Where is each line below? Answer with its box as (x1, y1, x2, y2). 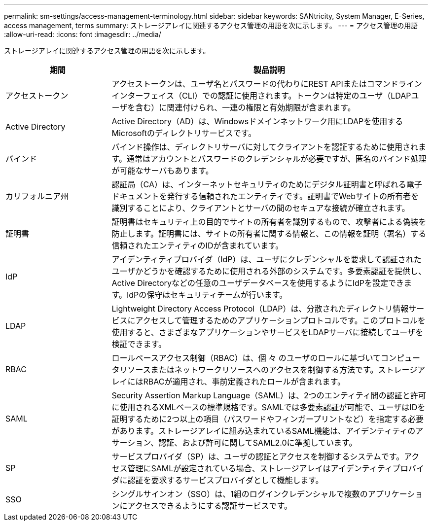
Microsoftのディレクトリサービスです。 (111, 128, 256, 138)
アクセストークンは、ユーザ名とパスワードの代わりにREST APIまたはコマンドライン (111, 79, 422, 89)
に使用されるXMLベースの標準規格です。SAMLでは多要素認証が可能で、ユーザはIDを (111, 402, 426, 412)
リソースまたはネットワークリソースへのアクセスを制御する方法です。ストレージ (119, 365, 418, 375)
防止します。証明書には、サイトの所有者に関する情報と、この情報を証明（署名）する (111, 229, 427, 239)
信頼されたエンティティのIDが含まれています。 (111, 241, 284, 250)
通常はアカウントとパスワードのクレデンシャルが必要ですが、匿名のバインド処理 (126, 154, 427, 164)
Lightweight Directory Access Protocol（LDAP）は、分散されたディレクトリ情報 (111, 304, 409, 314)
